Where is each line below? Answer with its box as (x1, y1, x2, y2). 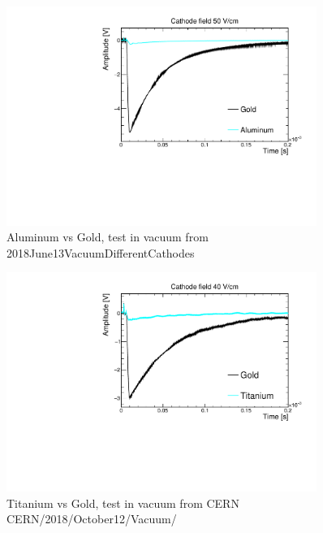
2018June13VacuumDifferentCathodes (6, 244, 195, 261)
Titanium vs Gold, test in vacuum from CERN (6, 494, 239, 511)
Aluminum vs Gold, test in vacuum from (6, 228, 209, 245)
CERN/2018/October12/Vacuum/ (6, 510, 177, 527)
